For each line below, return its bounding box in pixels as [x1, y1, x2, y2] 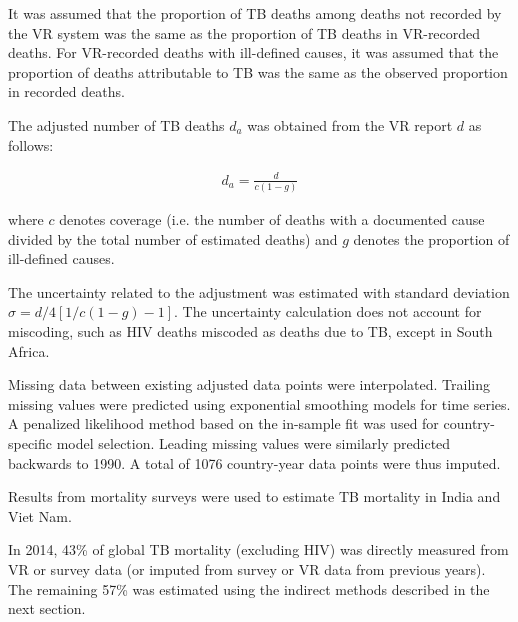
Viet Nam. [8, 505, 72, 526]
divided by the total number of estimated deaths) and [8, 228, 338, 249]
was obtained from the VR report [247, 114, 453, 135]
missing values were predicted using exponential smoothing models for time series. [8, 393, 511, 414]
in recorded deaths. [8, 81, 125, 102]
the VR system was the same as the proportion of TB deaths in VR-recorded [8, 22, 481, 43]
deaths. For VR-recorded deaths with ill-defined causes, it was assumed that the [8, 42, 499, 63]
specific [8, 432, 53, 453]
